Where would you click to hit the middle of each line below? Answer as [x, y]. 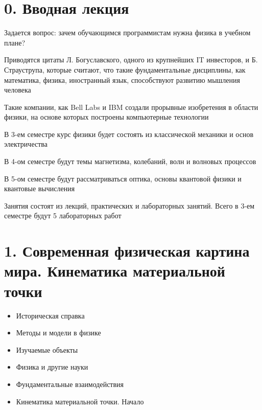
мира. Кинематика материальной [115, 271]
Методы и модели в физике [58, 333]
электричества [26, 144]
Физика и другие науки [52, 367]
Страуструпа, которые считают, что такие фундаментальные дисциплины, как [125, 69]
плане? [15, 42]
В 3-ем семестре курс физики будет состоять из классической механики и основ [129, 134]
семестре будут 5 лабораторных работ [63, 215]
